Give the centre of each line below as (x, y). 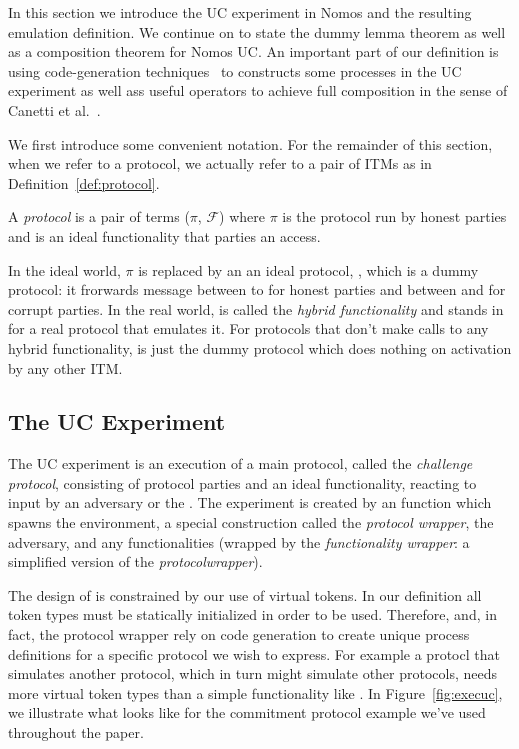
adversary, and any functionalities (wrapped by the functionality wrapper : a (239, 541)
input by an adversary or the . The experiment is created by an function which (250, 502)
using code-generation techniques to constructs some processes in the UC (235, 70)
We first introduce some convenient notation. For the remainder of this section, (250, 143)
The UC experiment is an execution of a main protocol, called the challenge (240, 463)
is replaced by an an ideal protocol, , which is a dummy (308, 269)
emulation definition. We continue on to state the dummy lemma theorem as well (257, 31)
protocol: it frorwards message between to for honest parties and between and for (257, 289)
